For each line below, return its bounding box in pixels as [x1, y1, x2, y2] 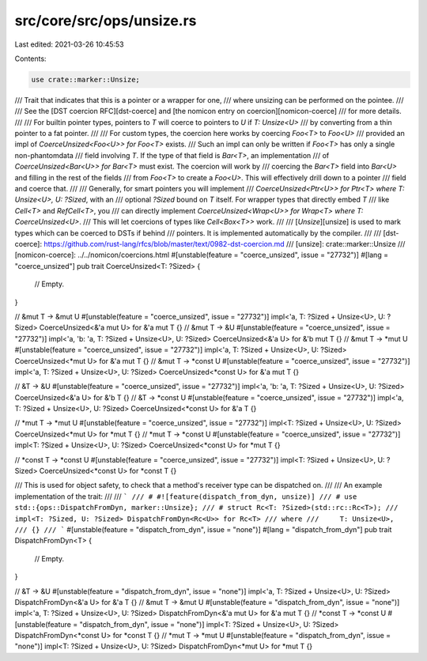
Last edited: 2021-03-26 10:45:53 [14, 40, 124, 49]
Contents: [14, 54, 47, 63]
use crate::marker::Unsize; [31, 75, 140, 84]
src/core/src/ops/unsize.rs [14, 12, 197, 29]
